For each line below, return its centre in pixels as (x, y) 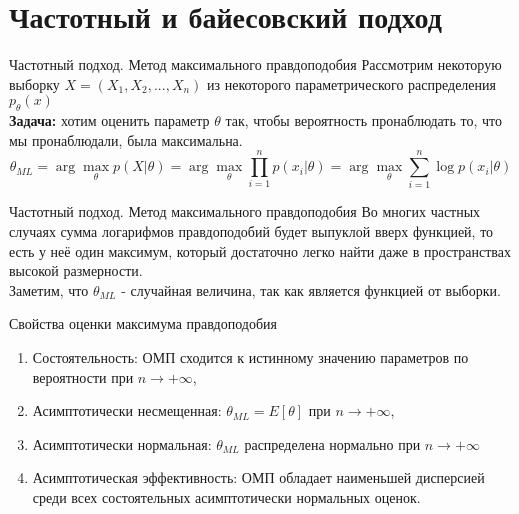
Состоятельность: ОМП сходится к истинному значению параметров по (250, 356)
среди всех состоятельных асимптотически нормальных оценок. (226, 496)
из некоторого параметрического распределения (351, 83)
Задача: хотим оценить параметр (109, 120)
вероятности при (83, 376)
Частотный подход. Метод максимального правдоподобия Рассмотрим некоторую (255, 64)
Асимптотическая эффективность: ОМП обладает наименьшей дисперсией (258, 477)
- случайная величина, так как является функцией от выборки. (311, 289)
